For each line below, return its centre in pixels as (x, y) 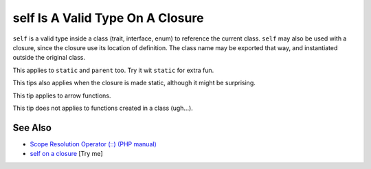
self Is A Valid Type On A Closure (108, 18)
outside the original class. (49, 58)
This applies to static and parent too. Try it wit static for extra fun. (113, 70)
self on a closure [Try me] (66, 154)
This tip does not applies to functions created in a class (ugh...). (103, 108)
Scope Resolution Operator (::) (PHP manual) (93, 144)
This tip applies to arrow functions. (62, 95)
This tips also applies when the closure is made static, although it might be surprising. (134, 83)
